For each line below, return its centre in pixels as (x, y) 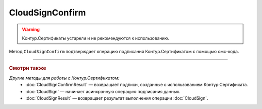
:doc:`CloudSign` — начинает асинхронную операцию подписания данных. (103, 91)
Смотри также (28, 68)
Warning (31, 29)
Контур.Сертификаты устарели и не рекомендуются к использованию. (96, 38)
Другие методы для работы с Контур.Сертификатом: (64, 78)
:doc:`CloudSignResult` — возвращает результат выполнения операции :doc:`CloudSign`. (117, 98)
